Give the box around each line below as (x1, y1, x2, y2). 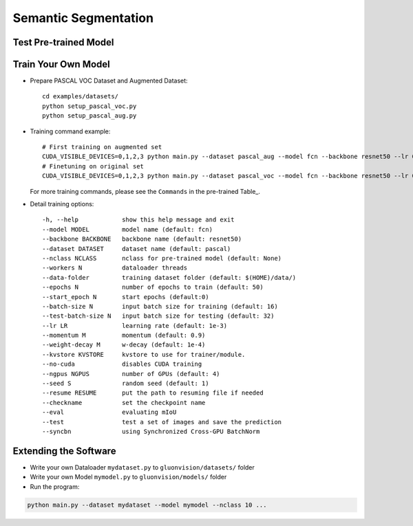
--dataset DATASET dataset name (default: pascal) (42, 245, 231, 252)
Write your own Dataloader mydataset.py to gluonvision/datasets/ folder (30, 463, 255, 471)
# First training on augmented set (42, 143, 162, 151)
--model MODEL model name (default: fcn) (42, 226, 213, 233)
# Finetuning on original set (42, 162, 145, 170)
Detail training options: (30, 199, 94, 208)
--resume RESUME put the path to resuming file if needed (42, 389, 264, 397)
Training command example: (30, 127, 111, 135)
